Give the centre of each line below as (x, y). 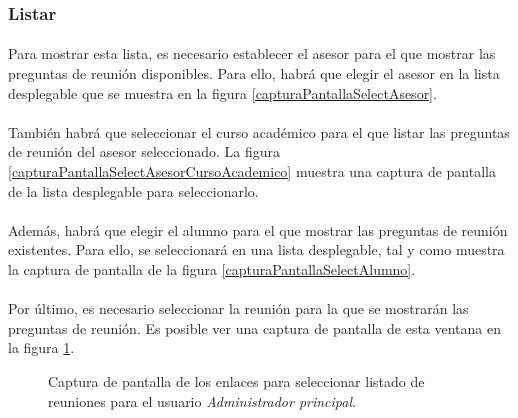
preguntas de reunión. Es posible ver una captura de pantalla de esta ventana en (255, 327)
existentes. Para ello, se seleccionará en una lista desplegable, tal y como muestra (256, 249)
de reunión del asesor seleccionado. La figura (144, 151)
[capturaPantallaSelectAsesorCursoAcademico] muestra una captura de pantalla (252, 171)
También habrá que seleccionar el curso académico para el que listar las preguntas (259, 131)
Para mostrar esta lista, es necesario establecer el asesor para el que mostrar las (252, 53)
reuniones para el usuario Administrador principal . (202, 400)
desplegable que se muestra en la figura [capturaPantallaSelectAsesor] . (222, 92)
